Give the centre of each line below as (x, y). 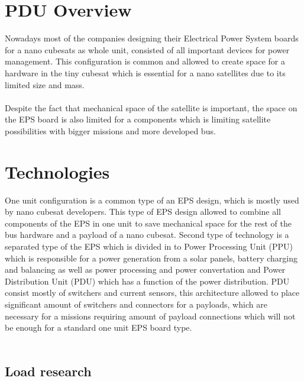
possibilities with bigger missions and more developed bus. (110, 130)
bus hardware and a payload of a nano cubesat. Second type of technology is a (147, 235)
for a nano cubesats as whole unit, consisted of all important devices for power (147, 49)
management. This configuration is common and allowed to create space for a (145, 61)
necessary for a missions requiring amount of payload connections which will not (150, 316)
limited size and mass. (45, 84)
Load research (48, 371)
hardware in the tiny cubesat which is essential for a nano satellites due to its (145, 72)
